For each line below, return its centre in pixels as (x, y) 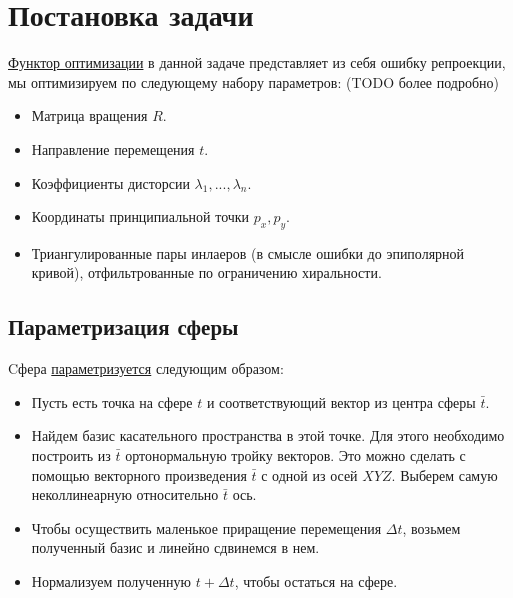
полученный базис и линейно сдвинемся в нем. (175, 547)
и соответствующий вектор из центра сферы (341, 401)
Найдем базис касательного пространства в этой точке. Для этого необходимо (268, 435)
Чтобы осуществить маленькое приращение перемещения (206, 527)
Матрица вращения (89, 115)
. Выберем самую (444, 474)
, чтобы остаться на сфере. (316, 581)
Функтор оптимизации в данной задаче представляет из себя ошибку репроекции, (257, 62)
